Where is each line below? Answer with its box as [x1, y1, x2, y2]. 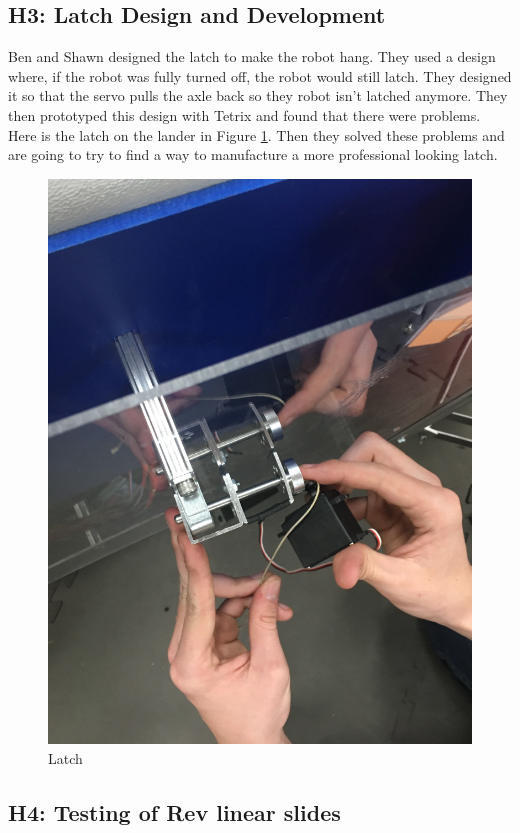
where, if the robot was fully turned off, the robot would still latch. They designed [8, 65, 512, 86]
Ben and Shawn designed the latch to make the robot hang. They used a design [8, 46, 496, 67]
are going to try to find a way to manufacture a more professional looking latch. [8, 144, 498, 165]
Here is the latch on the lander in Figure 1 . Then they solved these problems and [8, 124, 505, 145]
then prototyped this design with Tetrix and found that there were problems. [8, 104, 481, 125]
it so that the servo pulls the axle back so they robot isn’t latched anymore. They [8, 85, 508, 106]
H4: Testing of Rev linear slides [8, 796, 341, 827]
